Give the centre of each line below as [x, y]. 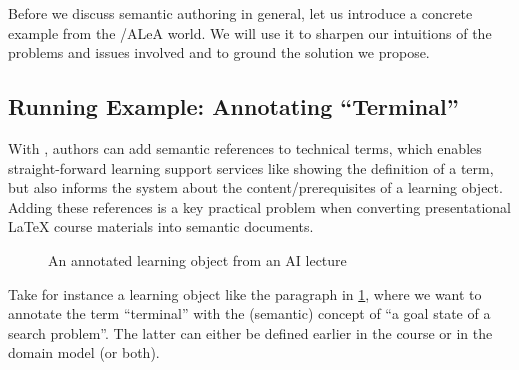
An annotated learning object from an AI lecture [197, 259]
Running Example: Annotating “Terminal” [233, 106]
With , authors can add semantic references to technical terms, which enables [245, 147]
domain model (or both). [84, 352]
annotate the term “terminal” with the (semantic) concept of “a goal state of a [249, 313]
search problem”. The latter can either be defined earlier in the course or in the [250, 332]
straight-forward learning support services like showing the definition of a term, [251, 167]
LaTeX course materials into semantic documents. [161, 226]
